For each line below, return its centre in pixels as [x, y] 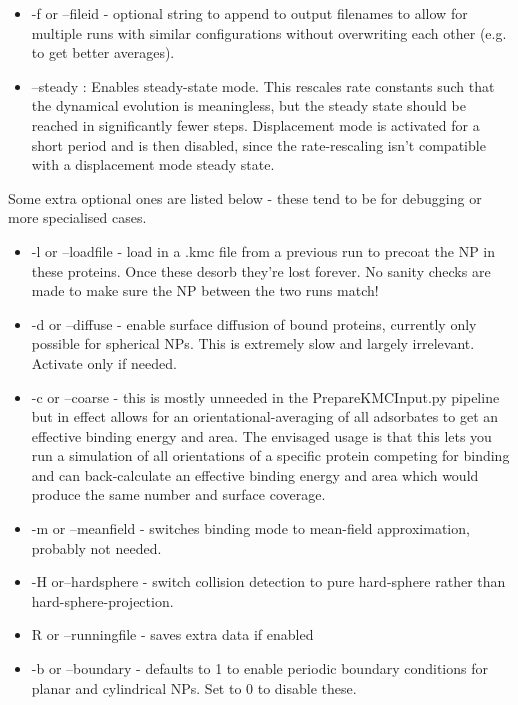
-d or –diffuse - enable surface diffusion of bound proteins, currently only [254, 323]
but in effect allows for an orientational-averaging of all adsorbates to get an [265, 416]
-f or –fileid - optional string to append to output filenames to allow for [249, 13]
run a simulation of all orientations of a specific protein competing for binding [270, 455]
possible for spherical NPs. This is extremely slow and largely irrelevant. [253, 343]
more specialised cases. [77, 217]
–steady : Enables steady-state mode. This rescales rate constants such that [263, 85]
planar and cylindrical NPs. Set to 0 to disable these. [194, 687]
